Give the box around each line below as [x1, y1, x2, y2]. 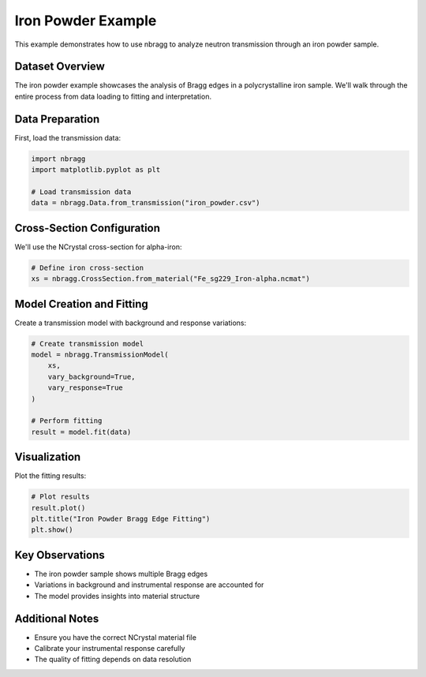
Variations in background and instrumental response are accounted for [34, 580, 264, 589]
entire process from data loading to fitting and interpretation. [14, 92, 212, 101]
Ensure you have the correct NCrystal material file [34, 632, 197, 642]
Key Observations [14, 548, 106, 562]
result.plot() [31, 503, 86, 512]
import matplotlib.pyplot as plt [31, 166, 161, 174]
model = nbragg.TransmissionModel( [31, 350, 169, 359]
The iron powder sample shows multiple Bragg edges [34, 569, 208, 578]
